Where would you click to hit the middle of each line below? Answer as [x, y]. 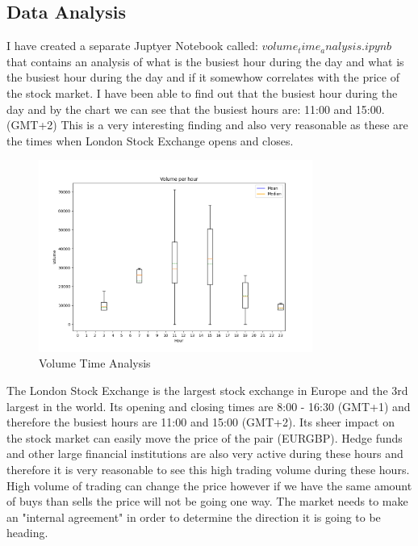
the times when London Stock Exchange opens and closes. [150, 140]
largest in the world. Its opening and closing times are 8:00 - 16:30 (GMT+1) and [209, 406]
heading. [27, 533]
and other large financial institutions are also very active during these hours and [205, 454]
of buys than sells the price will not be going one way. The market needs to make [207, 501]
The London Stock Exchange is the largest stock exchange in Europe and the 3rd [207, 390]
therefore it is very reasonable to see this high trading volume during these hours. [208, 469]
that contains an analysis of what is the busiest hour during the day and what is [205, 61]
